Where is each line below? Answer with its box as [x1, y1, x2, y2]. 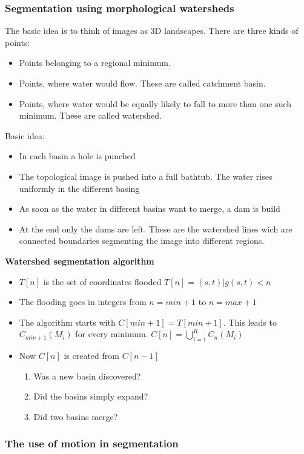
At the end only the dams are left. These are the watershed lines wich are [19, 222, 292, 235]
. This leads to [223, 315, 277, 328]
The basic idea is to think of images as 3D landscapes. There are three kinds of [5, 24, 299, 37]
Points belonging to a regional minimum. [19, 56, 171, 69]
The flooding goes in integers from [19, 295, 147, 308]
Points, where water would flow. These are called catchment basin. [19, 77, 266, 89]
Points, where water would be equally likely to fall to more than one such [19, 97, 292, 110]
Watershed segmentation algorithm [5, 254, 154, 267]
